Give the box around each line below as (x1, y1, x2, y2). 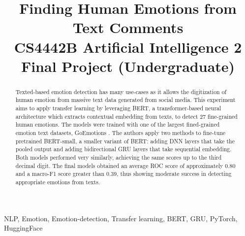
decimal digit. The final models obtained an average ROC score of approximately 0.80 (15, 161, 236, 169)
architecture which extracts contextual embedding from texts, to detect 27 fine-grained (15, 112, 238, 120)
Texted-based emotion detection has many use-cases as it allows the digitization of (15, 87, 227, 96)
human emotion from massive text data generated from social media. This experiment (15, 96, 236, 104)
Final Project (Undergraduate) (21, 56, 235, 76)
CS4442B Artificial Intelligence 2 (14, 36, 242, 57)
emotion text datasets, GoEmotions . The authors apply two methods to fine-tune (15, 129, 226, 137)
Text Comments (72, 17, 184, 37)
